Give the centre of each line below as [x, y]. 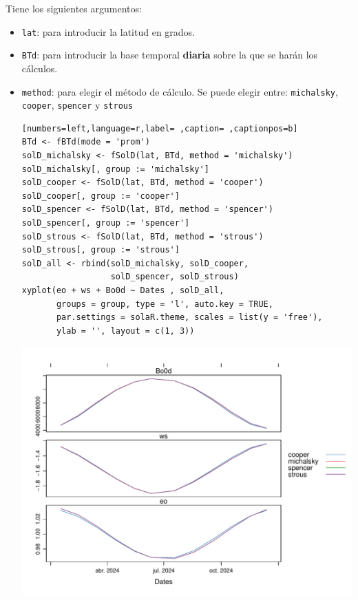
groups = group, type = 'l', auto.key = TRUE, [165, 304]
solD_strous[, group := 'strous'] [101, 250]
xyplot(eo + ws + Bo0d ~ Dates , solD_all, [123, 290]
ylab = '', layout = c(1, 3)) [125, 331]
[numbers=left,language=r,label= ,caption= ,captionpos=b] [160, 128]
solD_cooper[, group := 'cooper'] [101, 196]
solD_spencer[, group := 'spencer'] [106, 223]
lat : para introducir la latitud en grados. [108, 31]
